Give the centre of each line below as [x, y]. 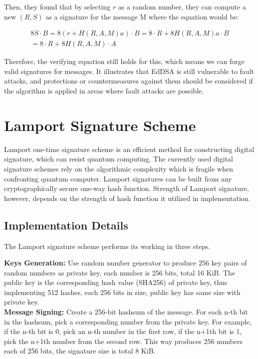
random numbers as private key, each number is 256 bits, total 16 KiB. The [120, 272]
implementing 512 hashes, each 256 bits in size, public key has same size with [122, 292]
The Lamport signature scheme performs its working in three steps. [107, 246]
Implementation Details [66, 225]
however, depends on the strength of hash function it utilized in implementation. [127, 198]
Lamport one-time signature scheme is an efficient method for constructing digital [129, 149]
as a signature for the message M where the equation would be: [142, 16]
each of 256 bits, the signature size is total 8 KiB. [80, 351]
